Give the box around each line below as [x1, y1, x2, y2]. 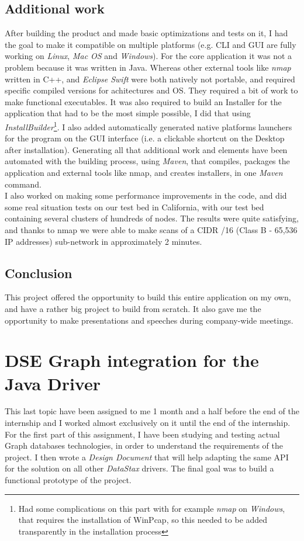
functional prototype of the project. [5, 474, 132, 485]
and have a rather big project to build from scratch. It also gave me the [5, 302, 261, 314]
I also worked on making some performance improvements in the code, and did [5, 189, 287, 202]
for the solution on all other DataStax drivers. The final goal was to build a [5, 462, 274, 474]
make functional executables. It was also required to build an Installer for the [5, 95, 282, 107]
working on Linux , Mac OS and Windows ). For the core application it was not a [5, 50, 292, 62]
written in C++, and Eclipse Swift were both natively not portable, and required [5, 72, 295, 85]
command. [5, 178, 42, 190]
